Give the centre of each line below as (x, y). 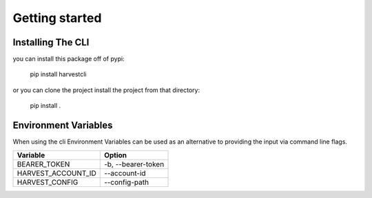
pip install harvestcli (58, 74)
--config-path (126, 182)
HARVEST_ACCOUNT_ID (56, 173)
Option (115, 155)
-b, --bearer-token (134, 164)
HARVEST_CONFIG (48, 182)
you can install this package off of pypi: (69, 59)
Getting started (57, 18)
